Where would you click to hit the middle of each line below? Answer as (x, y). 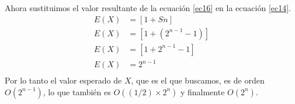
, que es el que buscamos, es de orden (198, 80)
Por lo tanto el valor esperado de (63, 80)
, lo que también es (77, 91)
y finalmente (202, 91)
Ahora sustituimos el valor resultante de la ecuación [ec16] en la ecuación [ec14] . (148, 8)
